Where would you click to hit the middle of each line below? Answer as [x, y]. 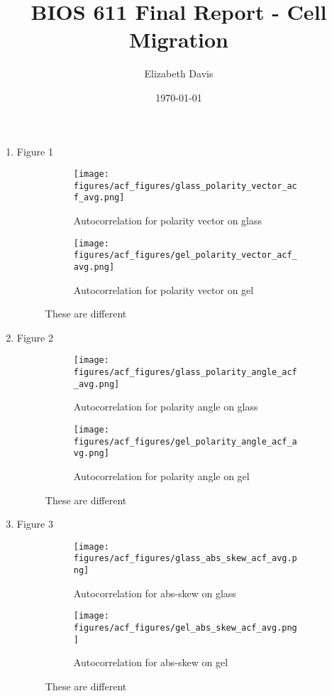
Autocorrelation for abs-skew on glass [155, 593]
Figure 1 [35, 151]
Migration [179, 39]
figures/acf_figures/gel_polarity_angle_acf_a [185, 441]
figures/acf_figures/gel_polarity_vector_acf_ [185, 255]
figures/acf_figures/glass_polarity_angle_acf [185, 373]
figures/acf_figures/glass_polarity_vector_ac [185, 186]
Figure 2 [35, 337]
